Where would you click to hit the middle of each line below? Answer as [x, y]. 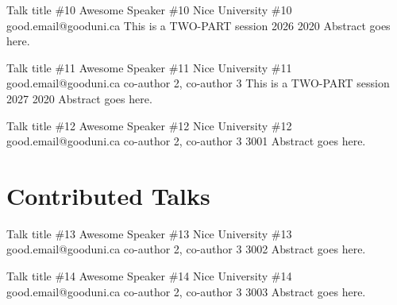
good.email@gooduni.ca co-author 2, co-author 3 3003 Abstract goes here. [186, 291]
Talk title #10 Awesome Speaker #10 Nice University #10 [149, 10]
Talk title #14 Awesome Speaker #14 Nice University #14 [149, 276]
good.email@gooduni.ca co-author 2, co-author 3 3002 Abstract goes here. [186, 249]
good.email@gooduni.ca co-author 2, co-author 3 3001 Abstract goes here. [186, 141]
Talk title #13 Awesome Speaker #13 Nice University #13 [149, 233]
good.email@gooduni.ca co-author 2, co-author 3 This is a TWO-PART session [198, 83]
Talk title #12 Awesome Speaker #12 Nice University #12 [149, 125]
